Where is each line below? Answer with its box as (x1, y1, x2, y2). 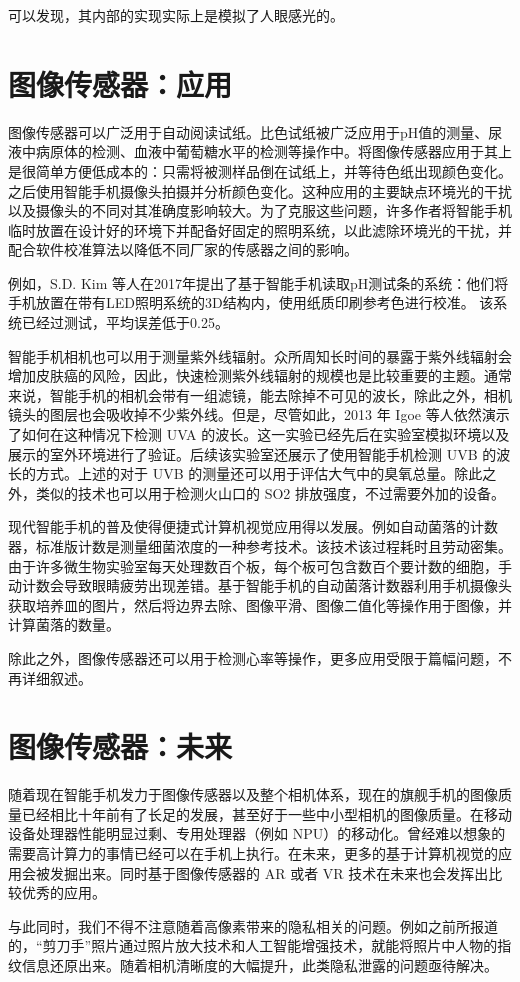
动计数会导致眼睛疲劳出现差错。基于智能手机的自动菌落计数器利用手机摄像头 (8, 575, 512, 596)
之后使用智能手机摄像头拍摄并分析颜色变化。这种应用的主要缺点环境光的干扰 (8, 180, 512, 201)
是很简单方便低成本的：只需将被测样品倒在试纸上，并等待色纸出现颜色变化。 (8, 160, 512, 181)
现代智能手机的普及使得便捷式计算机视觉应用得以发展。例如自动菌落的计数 (8, 516, 498, 537)
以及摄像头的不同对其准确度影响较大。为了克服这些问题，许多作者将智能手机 (8, 200, 512, 221)
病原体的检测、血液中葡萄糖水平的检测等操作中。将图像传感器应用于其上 (35, 141, 512, 162)
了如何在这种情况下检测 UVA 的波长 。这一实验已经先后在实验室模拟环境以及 (8, 424, 510, 445)
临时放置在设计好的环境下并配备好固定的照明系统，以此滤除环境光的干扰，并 (8, 219, 512, 240)
